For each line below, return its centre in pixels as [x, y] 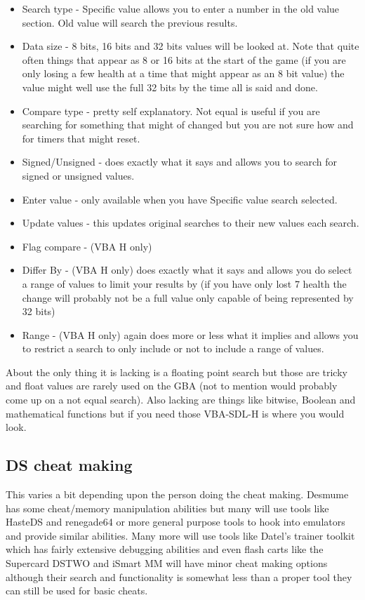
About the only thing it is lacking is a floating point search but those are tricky [177, 372]
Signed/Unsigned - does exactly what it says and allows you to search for [179, 162]
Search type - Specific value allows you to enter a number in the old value [181, 8]
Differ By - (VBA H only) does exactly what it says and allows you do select [187, 270]
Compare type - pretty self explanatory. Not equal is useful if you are [171, 111]
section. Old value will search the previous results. [130, 22]
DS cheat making [69, 465]
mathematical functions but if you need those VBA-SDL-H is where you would [175, 413]
